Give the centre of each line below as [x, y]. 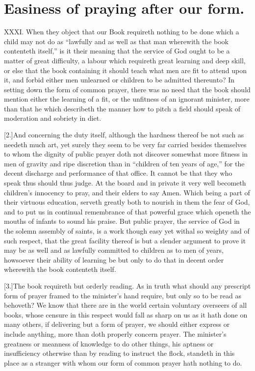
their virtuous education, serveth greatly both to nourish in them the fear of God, [127, 202]
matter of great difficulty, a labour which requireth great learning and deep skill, [125, 60]
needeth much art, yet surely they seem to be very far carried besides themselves [125, 144]
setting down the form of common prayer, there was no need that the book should [127, 89]
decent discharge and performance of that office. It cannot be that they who [118, 173]
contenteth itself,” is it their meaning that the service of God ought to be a [117, 51]
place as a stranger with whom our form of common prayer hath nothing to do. [123, 362]
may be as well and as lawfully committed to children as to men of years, [114, 250]
